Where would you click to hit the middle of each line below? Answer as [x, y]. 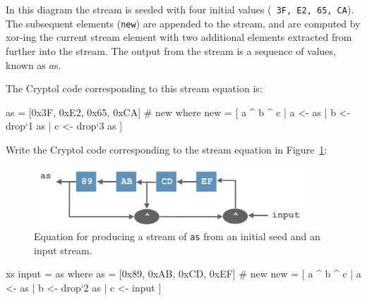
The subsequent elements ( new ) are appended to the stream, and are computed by [183, 23]
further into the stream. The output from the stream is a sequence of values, [171, 50]
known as [26, 64]
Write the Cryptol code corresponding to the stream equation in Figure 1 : [167, 149]
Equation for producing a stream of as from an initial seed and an [177, 236]
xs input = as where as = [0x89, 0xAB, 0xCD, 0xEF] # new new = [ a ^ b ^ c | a [183, 274]
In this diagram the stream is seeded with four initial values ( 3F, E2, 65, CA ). [180, 9]
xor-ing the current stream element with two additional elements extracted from [179, 37]
